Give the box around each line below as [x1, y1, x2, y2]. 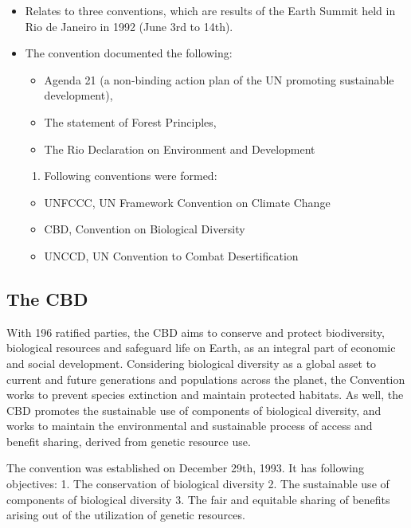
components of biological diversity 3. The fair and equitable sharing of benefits [6, 491, 390, 507]
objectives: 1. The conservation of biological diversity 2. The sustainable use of [6, 475, 389, 492]
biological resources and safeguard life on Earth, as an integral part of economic [6, 339, 396, 356]
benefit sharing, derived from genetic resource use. [6, 432, 251, 449]
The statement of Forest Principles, [44, 113, 217, 130]
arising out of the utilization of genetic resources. [6, 506, 245, 523]
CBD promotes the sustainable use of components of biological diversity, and [6, 401, 382, 418]
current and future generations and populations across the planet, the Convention [6, 370, 405, 387]
